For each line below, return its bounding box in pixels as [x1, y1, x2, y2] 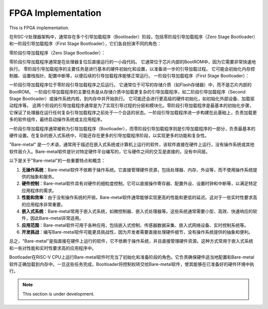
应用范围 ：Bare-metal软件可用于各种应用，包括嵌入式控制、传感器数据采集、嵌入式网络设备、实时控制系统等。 [21, 222, 249, 228]
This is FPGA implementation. [9, 25, 69, 31]
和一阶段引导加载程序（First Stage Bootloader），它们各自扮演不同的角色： [9, 41, 162, 47]
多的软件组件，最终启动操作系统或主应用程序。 [9, 116, 105, 122]
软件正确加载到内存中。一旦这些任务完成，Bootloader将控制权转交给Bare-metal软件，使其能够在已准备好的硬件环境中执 [9, 261, 255, 267]
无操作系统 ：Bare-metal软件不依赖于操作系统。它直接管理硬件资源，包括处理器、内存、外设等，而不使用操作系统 [21, 166, 253, 173]
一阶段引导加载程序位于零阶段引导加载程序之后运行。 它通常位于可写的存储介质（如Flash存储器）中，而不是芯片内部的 [9, 82, 252, 88]
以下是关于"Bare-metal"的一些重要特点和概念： [9, 157, 106, 163]
